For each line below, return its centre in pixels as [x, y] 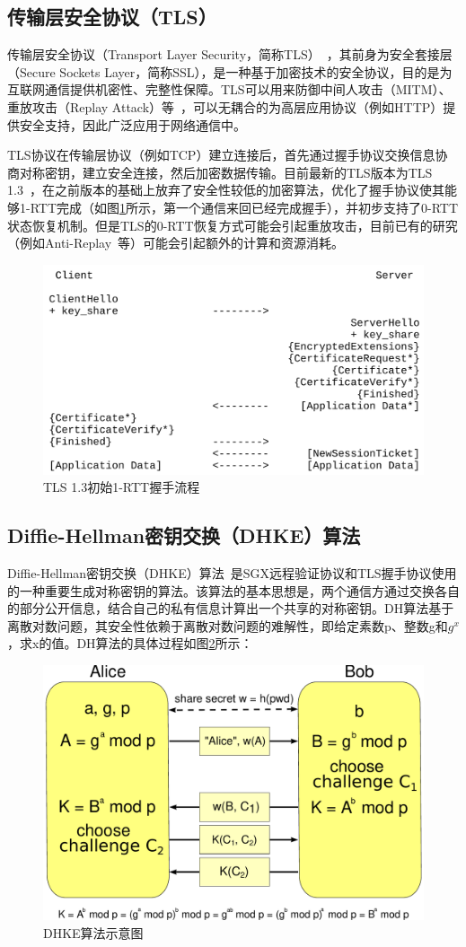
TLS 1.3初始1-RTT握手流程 [122, 487]
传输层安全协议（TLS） [112, 17]
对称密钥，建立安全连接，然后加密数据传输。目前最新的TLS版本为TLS [226, 172]
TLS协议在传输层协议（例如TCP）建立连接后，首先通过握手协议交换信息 [221, 155]
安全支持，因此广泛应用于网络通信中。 [132, 124]
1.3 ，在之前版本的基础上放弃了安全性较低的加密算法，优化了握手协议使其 [226, 190]
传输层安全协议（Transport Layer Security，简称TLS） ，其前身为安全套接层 [230, 54]
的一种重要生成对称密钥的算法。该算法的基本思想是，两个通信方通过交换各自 [233, 590]
